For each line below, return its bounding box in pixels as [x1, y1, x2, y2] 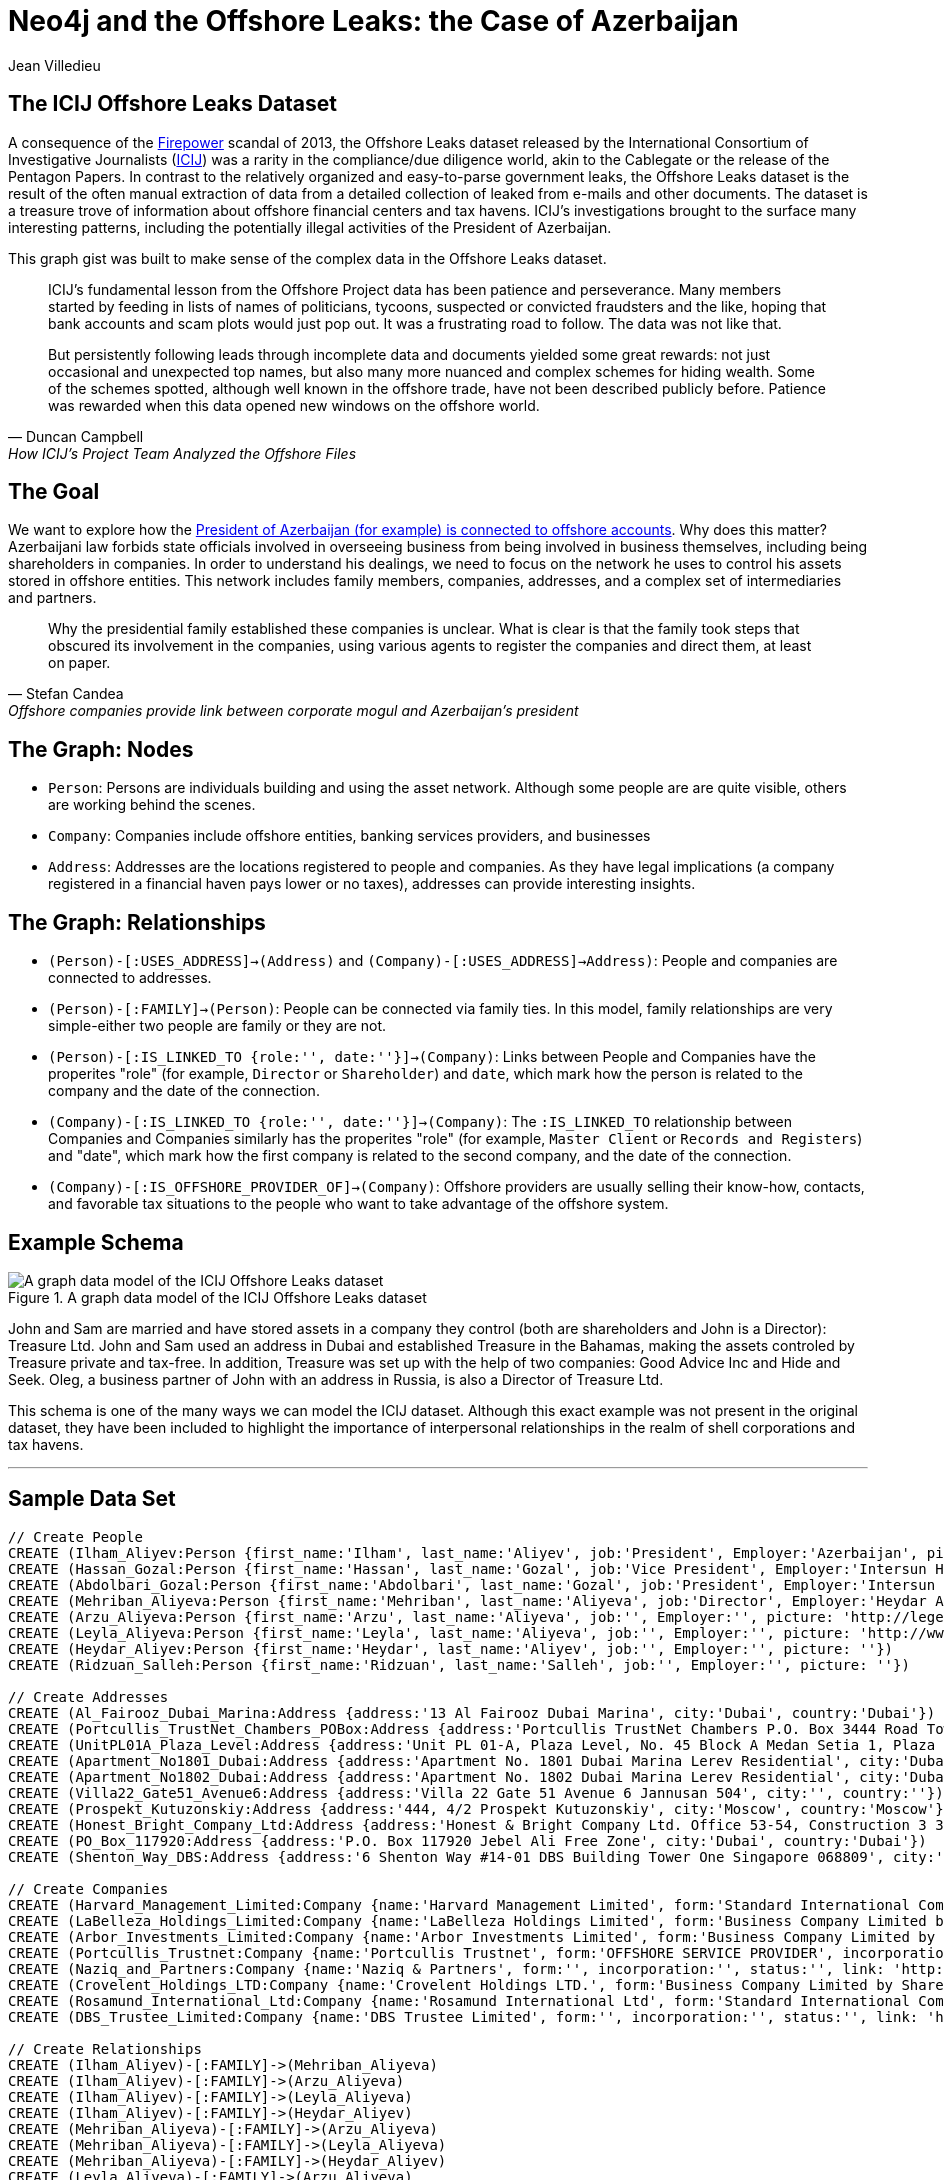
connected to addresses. [48, 969, 212, 987]
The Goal [8, 479, 100, 505]
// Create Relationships [8, 2040, 202, 2057]
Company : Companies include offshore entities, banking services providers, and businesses [48, 827, 651, 845]
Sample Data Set [8, 1486, 176, 1512]
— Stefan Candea [8, 685, 124, 703]
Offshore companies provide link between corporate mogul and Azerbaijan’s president [8, 702, 579, 720]
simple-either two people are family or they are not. [48, 1017, 387, 1035]
